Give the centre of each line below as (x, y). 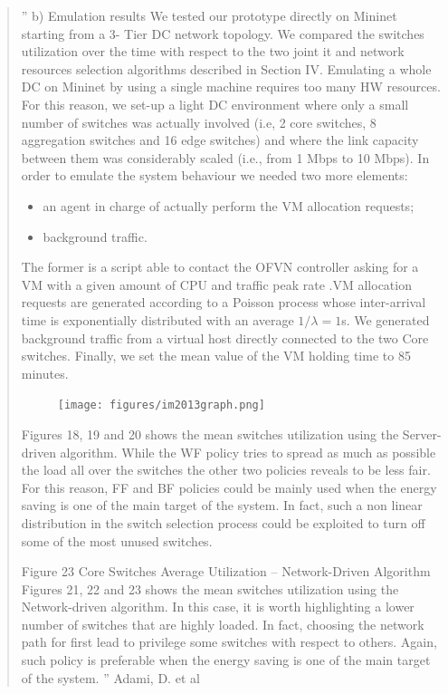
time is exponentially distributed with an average (157, 319)
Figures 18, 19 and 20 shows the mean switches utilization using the (210, 434)
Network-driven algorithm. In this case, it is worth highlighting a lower (218, 607)
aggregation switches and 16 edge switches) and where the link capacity (220, 140)
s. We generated (386, 319)
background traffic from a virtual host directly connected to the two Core (225, 337)
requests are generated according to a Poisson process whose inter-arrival (224, 302)
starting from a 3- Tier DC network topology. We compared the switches (223, 33)
